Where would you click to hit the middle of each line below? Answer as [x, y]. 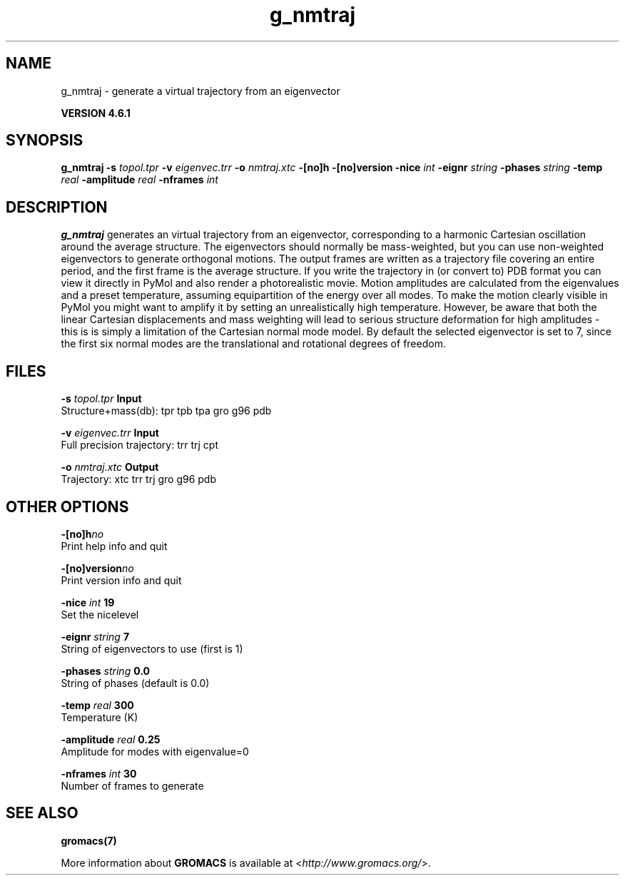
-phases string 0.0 [105, 671]
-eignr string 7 [95, 636]
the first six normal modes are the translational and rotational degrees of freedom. [253, 344]
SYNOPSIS [45, 141]
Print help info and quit [114, 546]
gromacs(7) [89, 840]
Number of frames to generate [132, 785]
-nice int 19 [88, 602]
